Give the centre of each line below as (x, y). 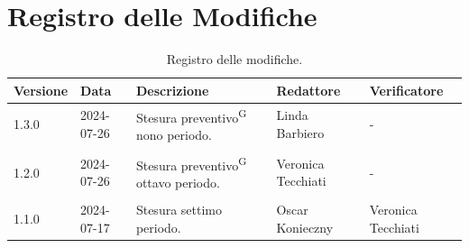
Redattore (308, 90)
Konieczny (305, 227)
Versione (41, 90)
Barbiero (300, 132)
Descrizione (172, 90)
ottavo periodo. (178, 183)
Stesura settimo (179, 210)
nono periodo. (174, 134)
